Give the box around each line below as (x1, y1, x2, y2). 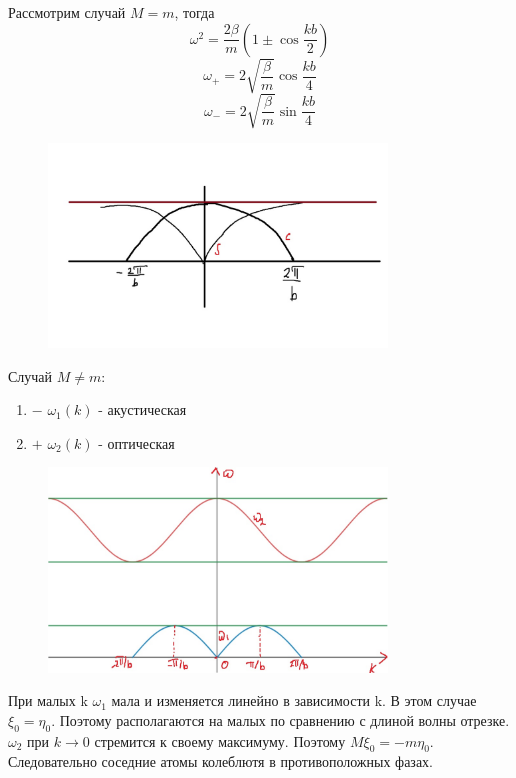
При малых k (8, 690, 88, 711)
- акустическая (98, 399, 187, 420)
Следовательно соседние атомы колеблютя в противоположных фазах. (8, 751, 433, 772)
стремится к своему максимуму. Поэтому (94, 730, 346, 751)
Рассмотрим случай (8, 2, 126, 22)
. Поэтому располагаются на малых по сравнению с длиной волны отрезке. (51, 709, 510, 730)
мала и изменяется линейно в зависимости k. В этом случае (111, 690, 477, 711)
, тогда (174, 2, 215, 22)
